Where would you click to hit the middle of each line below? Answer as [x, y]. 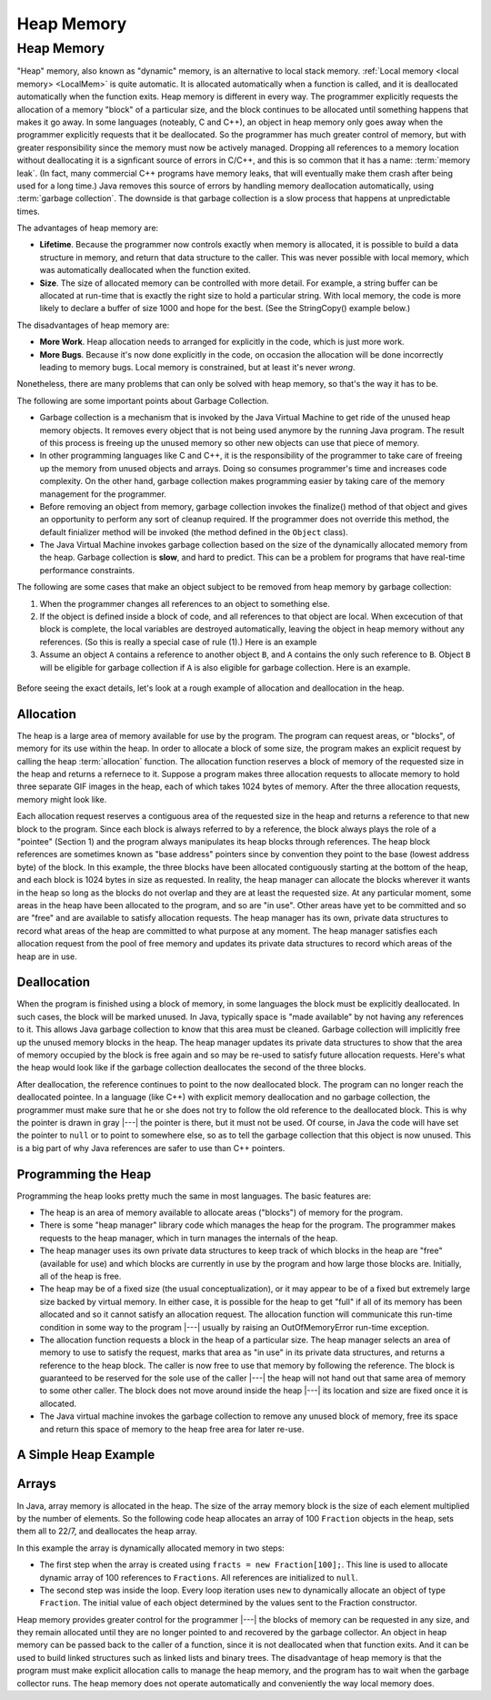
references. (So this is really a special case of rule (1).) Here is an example [178, 642]
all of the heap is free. [80, 1276]
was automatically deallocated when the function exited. [145, 270]
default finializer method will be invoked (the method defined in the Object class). [194, 531]
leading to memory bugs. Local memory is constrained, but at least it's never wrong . [197, 367]
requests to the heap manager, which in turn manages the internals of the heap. [189, 1238]
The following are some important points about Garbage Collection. [143, 400]
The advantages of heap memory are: [88, 228]
